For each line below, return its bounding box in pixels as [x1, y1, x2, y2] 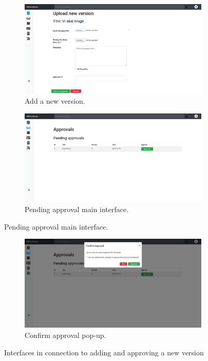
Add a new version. [25, 95, 85, 106]
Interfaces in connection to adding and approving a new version [4, 347, 204, 357]
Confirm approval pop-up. [25, 329, 106, 340]
